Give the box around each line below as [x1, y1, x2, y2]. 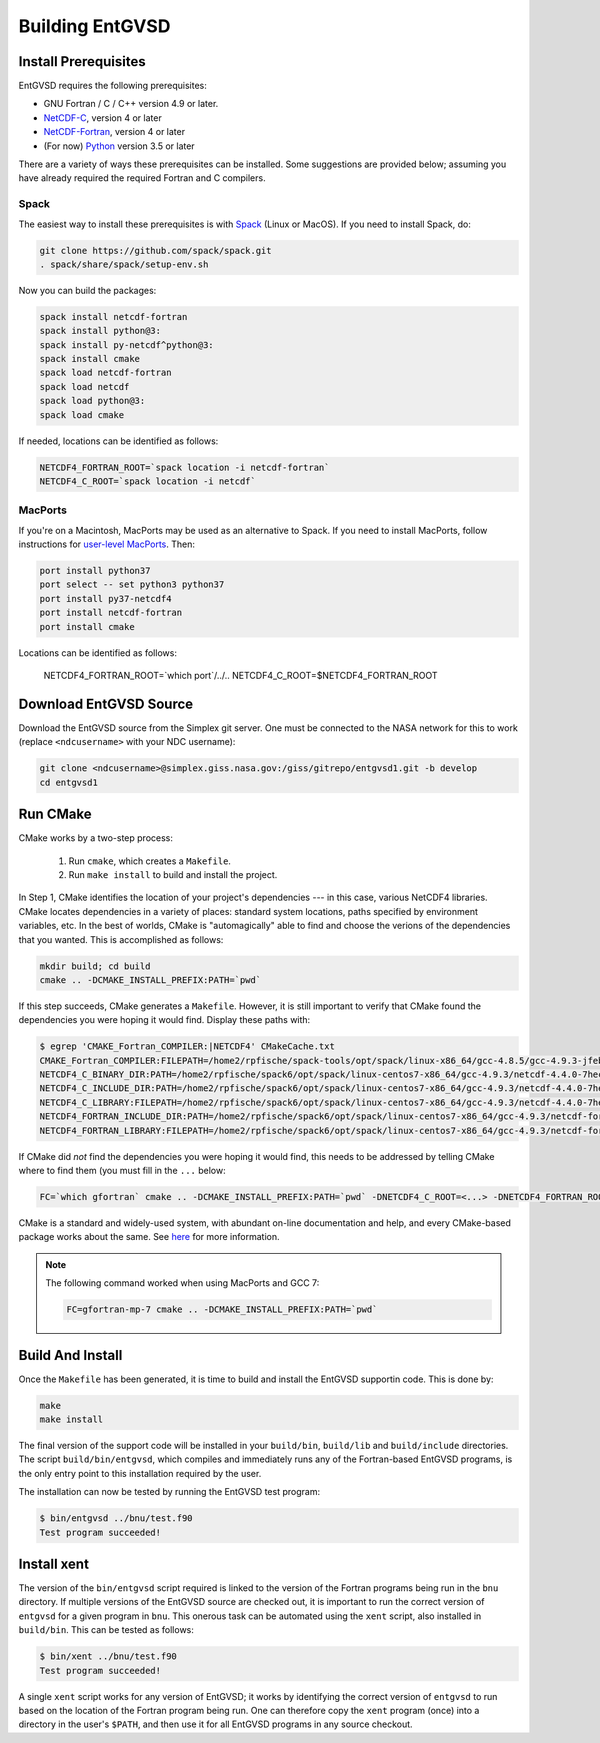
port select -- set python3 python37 [39, 579, 225, 590]
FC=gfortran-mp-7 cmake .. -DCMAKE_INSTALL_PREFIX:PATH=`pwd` [66, 1304, 378, 1315]
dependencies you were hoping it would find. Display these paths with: [18, 1014, 311, 1026]
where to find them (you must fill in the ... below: [18, 1165, 226, 1176]
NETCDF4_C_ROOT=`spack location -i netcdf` [39, 475, 257, 487]
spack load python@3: [39, 395, 146, 407]
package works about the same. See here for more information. [18, 1231, 280, 1243]
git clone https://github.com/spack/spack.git [39, 245, 272, 256]
